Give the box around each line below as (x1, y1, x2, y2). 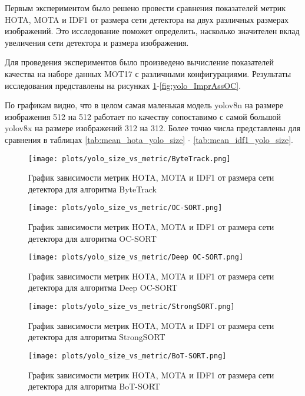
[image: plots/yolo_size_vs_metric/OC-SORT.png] (28, 204, 223, 212)
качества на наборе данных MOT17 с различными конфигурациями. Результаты (5, 67, 291, 79)
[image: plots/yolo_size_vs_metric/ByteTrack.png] (28, 154, 231, 163)
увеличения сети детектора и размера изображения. (5, 36, 189, 48)
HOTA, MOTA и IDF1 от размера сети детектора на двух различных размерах (5, 13, 289, 25)
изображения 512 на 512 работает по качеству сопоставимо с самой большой (5, 110, 281, 122)
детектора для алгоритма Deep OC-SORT (28, 281, 178, 294)
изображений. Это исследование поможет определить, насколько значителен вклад (5, 25, 300, 37)
